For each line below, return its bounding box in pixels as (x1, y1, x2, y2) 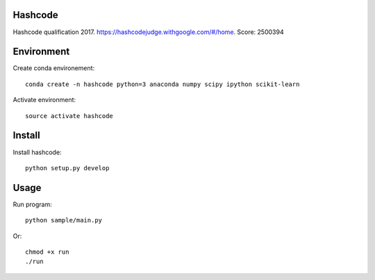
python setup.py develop (25, 164, 110, 172)
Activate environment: (12, 96, 76, 104)
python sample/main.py (25, 216, 103, 224)
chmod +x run (25, 247, 69, 256)
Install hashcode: (12, 148, 62, 156)
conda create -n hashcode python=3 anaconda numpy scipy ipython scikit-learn (25, 80, 300, 88)
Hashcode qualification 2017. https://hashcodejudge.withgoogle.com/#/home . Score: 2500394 (12, 28, 284, 36)
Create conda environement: (12, 64, 95, 72)
